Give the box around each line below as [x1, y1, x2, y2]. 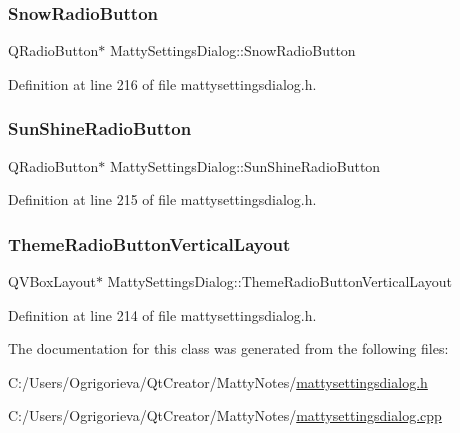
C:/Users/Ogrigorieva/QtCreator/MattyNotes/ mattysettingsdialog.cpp [8, 405, 442, 426]
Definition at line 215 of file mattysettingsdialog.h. [8, 189, 317, 210]
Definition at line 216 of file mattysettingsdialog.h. [8, 73, 317, 94]
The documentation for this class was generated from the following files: [8, 338, 449, 359]
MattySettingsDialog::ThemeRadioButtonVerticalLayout [107, 271, 452, 292]
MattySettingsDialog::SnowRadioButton [109, 40, 356, 61]
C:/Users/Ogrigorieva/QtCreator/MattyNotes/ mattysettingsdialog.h [8, 371, 428, 392]
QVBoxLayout [8, 271, 96, 292]
